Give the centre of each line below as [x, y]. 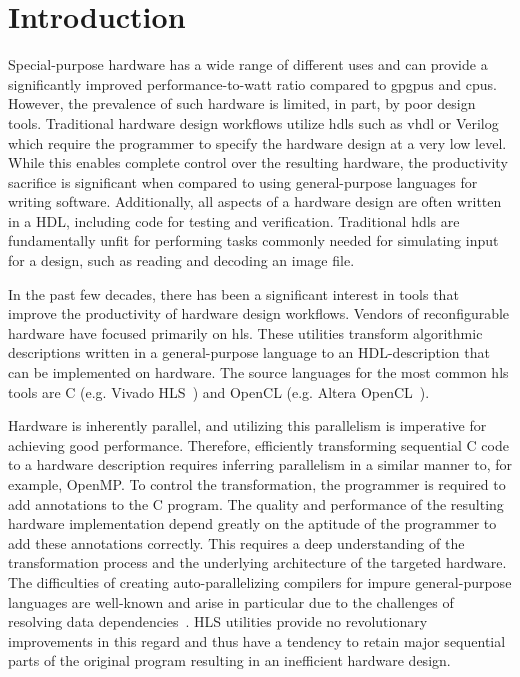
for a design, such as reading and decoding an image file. [181, 260]
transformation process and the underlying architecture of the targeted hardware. [257, 562]
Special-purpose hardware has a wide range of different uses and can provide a [248, 64]
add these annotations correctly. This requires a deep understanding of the [236, 542]
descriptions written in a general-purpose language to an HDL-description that [249, 352]
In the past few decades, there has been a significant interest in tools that [233, 293]
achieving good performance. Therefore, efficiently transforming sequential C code [258, 444]
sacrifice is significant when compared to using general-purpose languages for [243, 181]
